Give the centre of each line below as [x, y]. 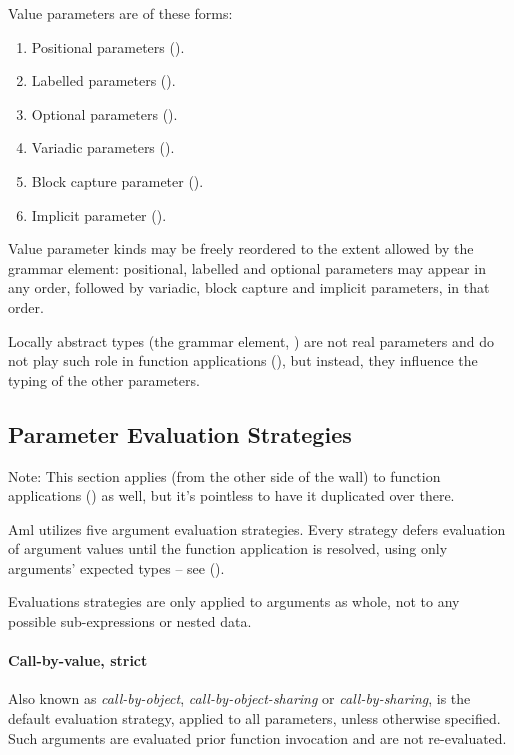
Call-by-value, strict [78, 660]
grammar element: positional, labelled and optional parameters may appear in [247, 267]
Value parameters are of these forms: [120, 13]
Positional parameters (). [108, 46]
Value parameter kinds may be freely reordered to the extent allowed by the [241, 248]
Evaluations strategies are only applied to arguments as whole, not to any [234, 601]
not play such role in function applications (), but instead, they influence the [243, 360]
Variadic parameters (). [103, 147]
